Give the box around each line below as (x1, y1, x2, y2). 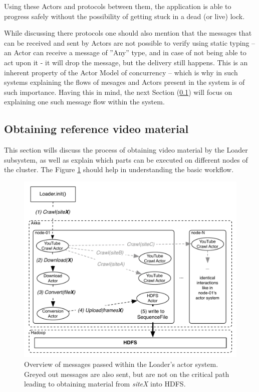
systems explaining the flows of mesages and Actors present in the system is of (4, 77, 245, 87)
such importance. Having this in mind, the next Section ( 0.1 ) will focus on (4, 86, 232, 97)
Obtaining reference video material (4, 121, 189, 137)
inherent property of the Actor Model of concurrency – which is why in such (4, 67, 238, 77)
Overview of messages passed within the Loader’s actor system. (24, 358, 218, 369)
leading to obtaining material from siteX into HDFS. (24, 378, 186, 389)
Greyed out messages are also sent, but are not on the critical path (24, 368, 229, 379)
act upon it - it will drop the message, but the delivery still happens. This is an (4, 57, 248, 67)
